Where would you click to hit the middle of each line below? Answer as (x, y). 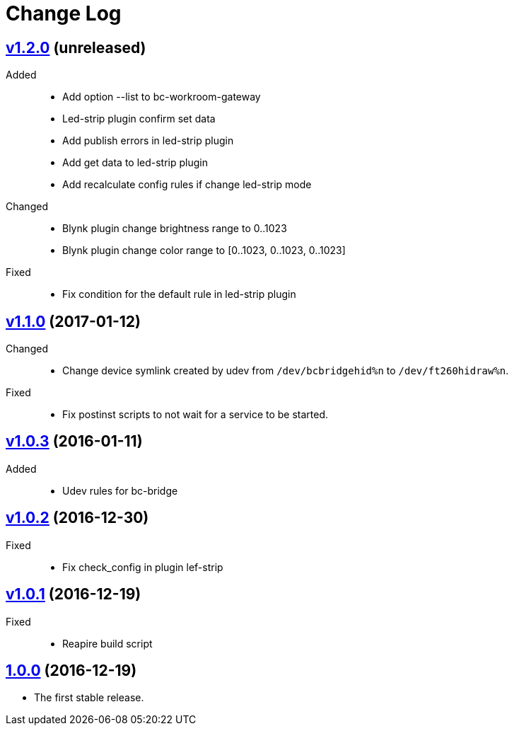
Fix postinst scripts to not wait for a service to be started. (195, 415)
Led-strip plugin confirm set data (139, 119)
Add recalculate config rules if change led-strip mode (187, 185)
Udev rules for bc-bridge (120, 490)
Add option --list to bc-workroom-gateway (162, 97)
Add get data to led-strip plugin (135, 163)
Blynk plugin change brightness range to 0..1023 (175, 229)
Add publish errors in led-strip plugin (148, 141)
